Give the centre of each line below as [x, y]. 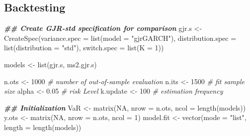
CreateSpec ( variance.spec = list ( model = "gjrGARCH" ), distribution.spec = [120, 38]
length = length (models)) [43, 127]
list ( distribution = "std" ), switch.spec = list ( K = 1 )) [84, 48]
